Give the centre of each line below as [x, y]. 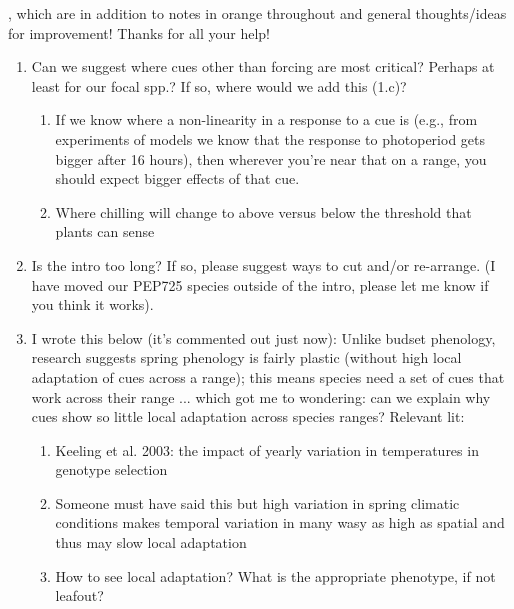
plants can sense [105, 231]
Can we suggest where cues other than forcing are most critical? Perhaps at [263, 66]
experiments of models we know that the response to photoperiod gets [270, 138]
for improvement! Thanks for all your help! [139, 32]
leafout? [79, 595]
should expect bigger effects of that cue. [177, 178]
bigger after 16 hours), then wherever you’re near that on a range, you [271, 158]
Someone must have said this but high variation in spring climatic [257, 502]
